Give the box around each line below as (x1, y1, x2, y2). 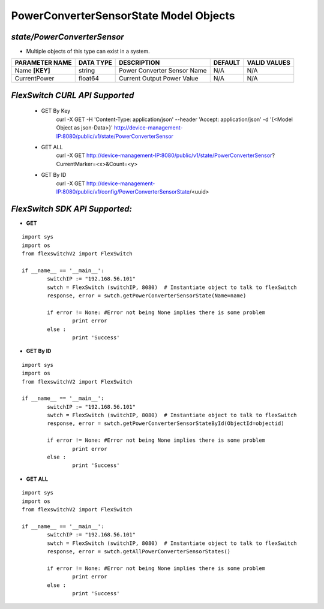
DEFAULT (213, 59, 241, 67)
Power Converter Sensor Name (119, 67, 207, 75)
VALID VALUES (247, 59, 290, 67)
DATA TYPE (78, 59, 112, 67)
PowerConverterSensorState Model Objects (11, 9, 235, 22)
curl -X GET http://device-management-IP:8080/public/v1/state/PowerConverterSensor (56, 152, 272, 159)
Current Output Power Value (119, 74, 199, 83)
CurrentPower (14, 74, 55, 83)
